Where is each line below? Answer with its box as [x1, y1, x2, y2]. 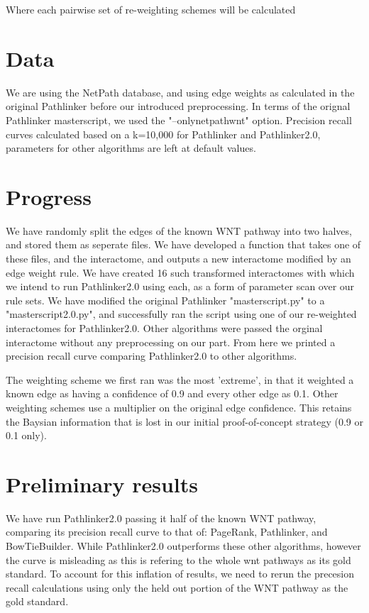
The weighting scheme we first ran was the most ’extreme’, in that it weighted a [6, 372, 354, 387]
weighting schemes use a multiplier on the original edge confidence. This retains [6, 399, 352, 414]
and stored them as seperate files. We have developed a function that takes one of [6, 237, 361, 252]
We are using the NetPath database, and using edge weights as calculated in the [6, 84, 355, 99]
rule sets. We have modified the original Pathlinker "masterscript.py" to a [6, 292, 325, 307]
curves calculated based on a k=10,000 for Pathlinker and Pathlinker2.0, [6, 126, 321, 141]
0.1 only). [6, 428, 47, 443]
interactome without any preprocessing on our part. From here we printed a [6, 334, 336, 349]
